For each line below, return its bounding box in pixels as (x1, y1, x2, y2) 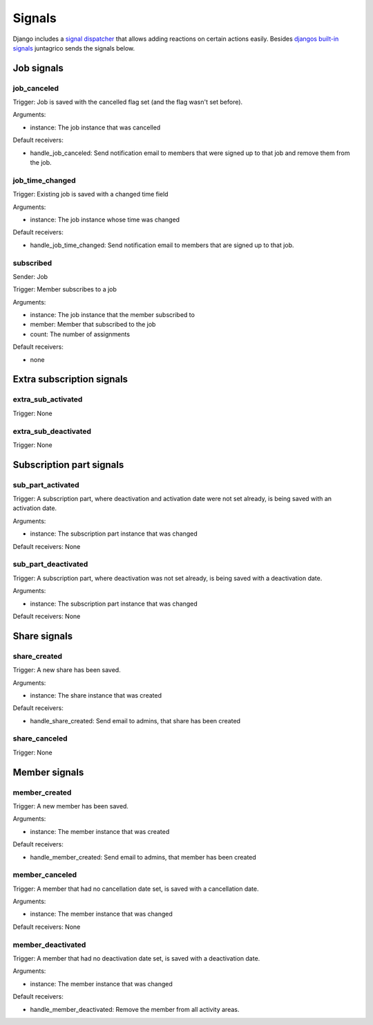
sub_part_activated (12, 480, 79, 489)
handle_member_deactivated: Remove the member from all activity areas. (30, 1005, 240, 1013)
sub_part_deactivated (12, 559, 88, 569)
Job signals (12, 62, 64, 74)
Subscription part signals (12, 459, 124, 471)
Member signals (12, 766, 84, 778)
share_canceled (12, 734, 68, 743)
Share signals (12, 630, 73, 642)
